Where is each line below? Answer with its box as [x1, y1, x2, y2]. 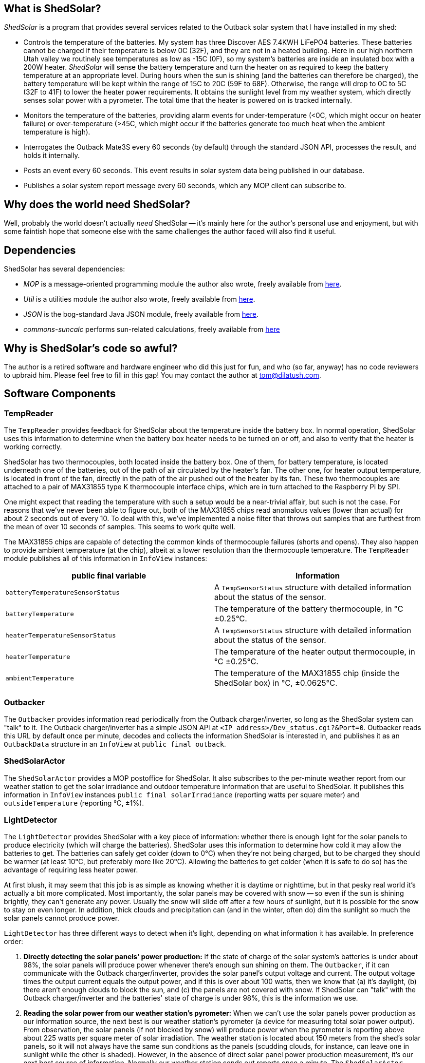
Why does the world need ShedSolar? [4, 198, 190, 211]
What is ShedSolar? [4, 2, 101, 15]
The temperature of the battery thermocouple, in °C [214, 604, 404, 614]
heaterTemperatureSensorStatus [5, 631, 116, 639]
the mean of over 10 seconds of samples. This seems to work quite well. [4, 522, 236, 531]
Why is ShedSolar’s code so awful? [4, 342, 178, 354]
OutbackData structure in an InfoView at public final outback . [4, 739, 226, 748]
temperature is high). [23, 128, 91, 136]
